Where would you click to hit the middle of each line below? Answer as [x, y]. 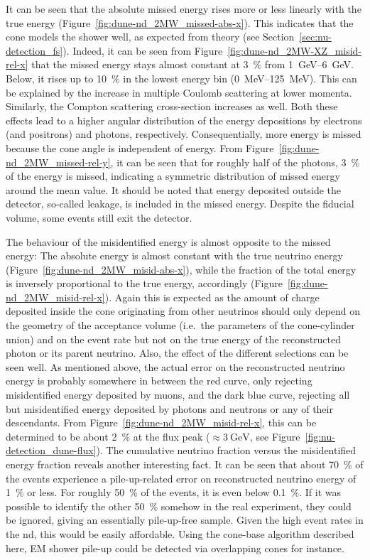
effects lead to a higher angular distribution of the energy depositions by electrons [184, 120]
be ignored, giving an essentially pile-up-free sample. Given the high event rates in [185, 520]
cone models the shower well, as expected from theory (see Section [150, 37]
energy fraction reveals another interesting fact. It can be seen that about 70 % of [185, 464]
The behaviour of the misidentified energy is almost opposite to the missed [168, 241]
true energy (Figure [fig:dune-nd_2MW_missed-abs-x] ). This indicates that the [180, 22]
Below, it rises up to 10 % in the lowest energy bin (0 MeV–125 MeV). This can [181, 78]
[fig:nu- [320, 436]
